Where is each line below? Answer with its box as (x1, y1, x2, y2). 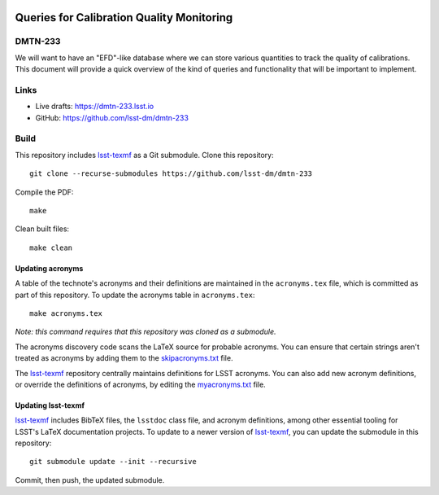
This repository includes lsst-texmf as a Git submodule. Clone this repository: (15, 150, 274, 160)
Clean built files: (15, 224, 69, 234)
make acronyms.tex (29, 309, 103, 318)
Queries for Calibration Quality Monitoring (15, 11, 233, 24)
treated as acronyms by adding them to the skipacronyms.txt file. (15, 353, 233, 363)
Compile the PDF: (15, 187, 74, 197)
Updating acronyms (15, 263, 84, 273)
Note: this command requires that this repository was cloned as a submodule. (15, 326, 276, 337)
